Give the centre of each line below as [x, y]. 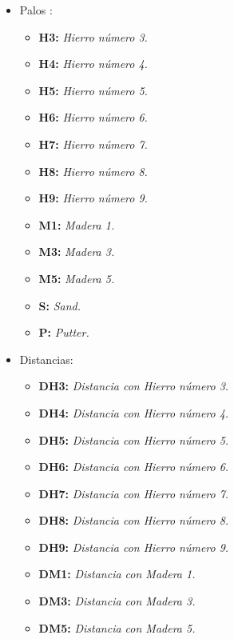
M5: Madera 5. [77, 278]
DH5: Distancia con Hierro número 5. [134, 439]
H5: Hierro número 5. [93, 90]
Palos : [36, 10]
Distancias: [46, 359]
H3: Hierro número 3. [93, 36]
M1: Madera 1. [77, 224]
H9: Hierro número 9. [93, 198]
